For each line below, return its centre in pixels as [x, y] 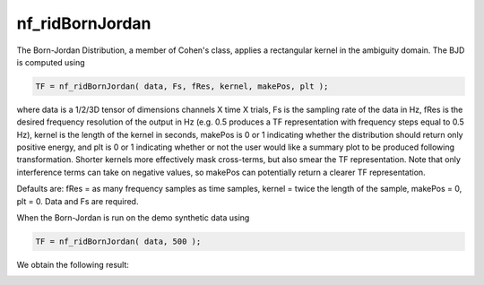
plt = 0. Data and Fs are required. [78, 201]
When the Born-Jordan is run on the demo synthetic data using [133, 218]
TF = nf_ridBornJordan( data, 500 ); [118, 242]
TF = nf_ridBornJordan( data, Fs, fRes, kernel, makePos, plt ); [182, 86]
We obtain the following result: [73, 265]
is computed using [51, 62]
